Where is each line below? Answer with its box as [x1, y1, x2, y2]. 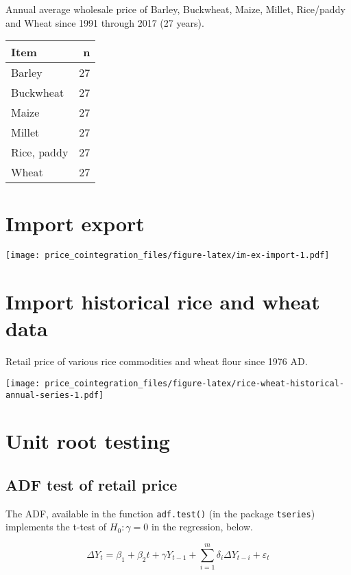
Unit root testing [5, 427, 170, 455]
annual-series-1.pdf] [5, 390, 104, 400]
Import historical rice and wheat [5, 287, 320, 316]
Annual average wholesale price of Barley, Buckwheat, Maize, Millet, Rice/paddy [5, 2, 346, 16]
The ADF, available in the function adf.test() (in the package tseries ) [5, 506, 315, 520]
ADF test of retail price [5, 473, 178, 495]
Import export [5, 209, 145, 237]
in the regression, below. [151, 519, 253, 534]
